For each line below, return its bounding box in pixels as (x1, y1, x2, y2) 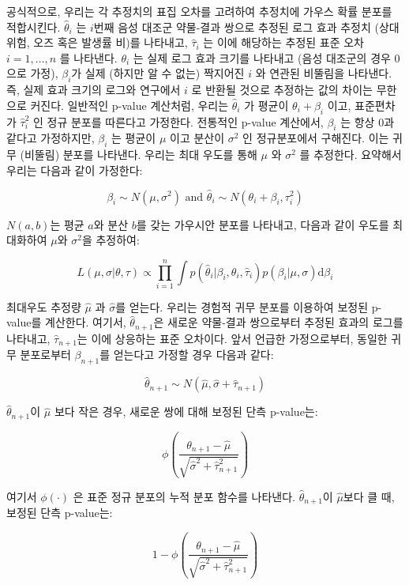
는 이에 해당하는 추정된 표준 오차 (203, 34, 364, 51)
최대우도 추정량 (6, 298, 81, 315)
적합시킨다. (6, 18, 61, 35)
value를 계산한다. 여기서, (6, 314, 126, 330)
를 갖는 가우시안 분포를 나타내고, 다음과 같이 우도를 (136, 216, 389, 232)
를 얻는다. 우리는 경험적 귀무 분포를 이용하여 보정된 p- (115, 298, 382, 315)
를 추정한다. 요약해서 (299, 146, 402, 163)
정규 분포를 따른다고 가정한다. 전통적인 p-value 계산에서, (47, 113, 324, 130)
